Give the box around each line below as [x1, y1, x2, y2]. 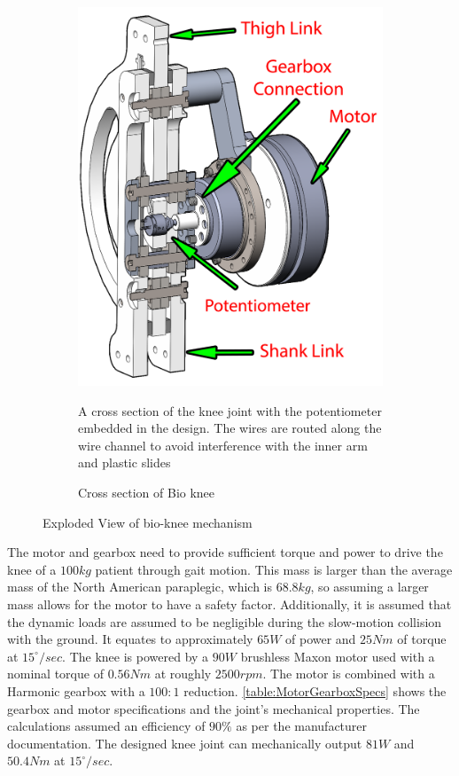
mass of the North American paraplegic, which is [7, 577, 272, 596]
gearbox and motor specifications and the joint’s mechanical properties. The [7, 699, 420, 717]
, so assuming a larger [310, 577, 429, 596]
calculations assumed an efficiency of [7, 717, 206, 735]
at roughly [154, 664, 212, 683]
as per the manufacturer [236, 717, 368, 735]
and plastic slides [78, 453, 171, 472]
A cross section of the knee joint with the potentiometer [78, 401, 382, 419]
